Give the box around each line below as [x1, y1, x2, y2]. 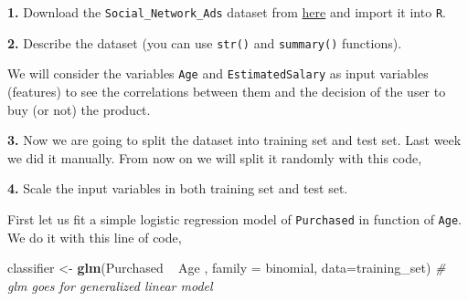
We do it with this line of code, [7, 227, 182, 246]
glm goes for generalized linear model [7, 275, 213, 295]
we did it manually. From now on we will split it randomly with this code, [7, 148, 422, 167]
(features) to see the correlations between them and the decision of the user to [7, 81, 446, 100]
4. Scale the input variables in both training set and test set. [7, 179, 348, 198]
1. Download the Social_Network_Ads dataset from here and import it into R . [7, 3, 446, 21]
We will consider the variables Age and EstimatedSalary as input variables [7, 64, 429, 83]
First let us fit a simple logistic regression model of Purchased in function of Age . [7, 209, 462, 228]
